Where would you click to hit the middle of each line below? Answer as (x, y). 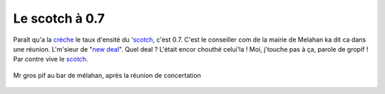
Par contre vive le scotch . (51, 59)
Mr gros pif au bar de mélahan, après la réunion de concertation (107, 75)
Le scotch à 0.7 (59, 18)
